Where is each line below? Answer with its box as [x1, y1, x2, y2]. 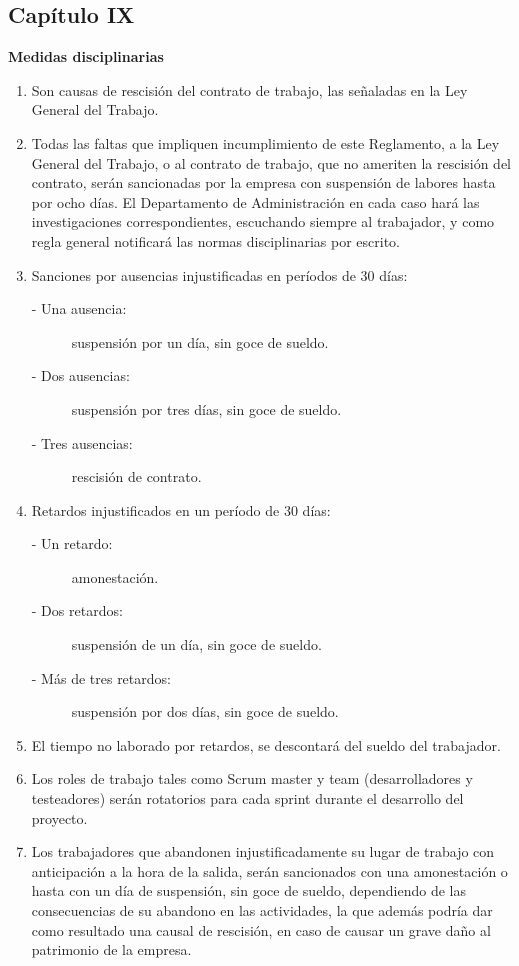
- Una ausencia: [31, 298, 127, 319]
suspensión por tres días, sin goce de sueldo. [71, 398, 342, 419]
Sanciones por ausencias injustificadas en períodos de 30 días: [31, 264, 408, 285]
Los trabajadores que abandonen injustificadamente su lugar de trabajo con [31, 841, 495, 862]
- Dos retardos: [31, 600, 123, 621]
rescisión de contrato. [71, 466, 202, 487]
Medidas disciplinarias [8, 46, 164, 67]
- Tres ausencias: [31, 432, 133, 453]
